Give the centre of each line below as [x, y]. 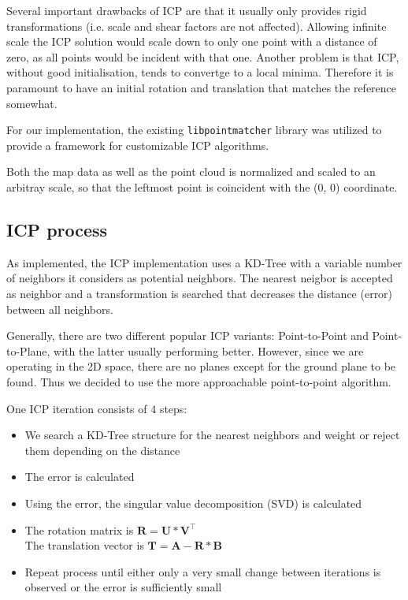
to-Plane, [28, 350]
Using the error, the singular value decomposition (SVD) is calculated [193, 503]
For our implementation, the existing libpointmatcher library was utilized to [194, 130]
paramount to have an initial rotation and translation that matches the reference [202, 87]
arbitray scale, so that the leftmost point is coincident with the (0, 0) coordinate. [202, 187]
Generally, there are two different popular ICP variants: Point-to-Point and [187, 335]
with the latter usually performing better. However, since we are [209, 350]
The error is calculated [80, 477]
